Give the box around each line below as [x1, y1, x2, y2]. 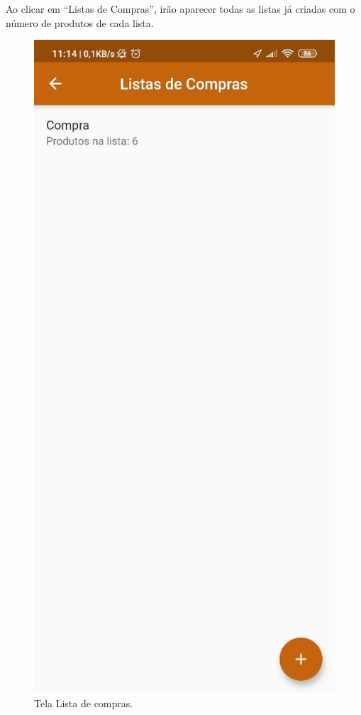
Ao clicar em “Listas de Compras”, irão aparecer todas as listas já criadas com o [6, 1, 355, 16]
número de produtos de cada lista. [6, 15, 154, 30]
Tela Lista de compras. [34, 695, 133, 710]
